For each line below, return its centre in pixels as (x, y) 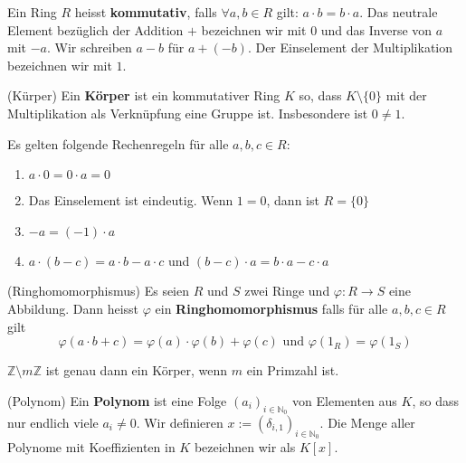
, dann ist (293, 200)
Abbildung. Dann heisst (73, 308)
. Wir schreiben (89, 47)
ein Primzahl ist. (293, 370)
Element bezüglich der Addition (95, 29)
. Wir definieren (180, 422)
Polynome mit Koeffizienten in (91, 447)
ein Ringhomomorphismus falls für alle (271, 308)
